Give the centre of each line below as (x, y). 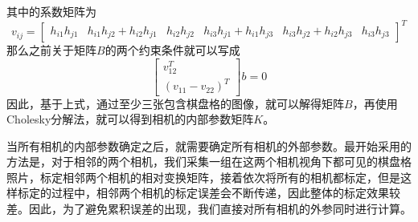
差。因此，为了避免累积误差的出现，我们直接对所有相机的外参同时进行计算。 (209, 209)
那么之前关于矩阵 (51, 50)
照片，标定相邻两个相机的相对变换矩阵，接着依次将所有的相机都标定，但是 (203, 177)
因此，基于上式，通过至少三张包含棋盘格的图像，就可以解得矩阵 (175, 103)
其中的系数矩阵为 (51, 11)
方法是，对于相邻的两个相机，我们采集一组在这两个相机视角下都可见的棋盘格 (209, 161)
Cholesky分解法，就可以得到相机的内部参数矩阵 (130, 119)
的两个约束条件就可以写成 (172, 50)
